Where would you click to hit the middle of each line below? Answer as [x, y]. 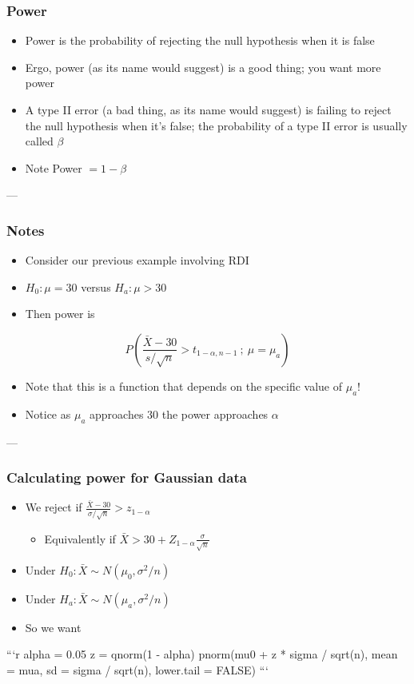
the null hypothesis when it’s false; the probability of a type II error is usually [216, 125]
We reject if [54, 507]
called [39, 141]
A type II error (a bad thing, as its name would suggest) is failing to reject [208, 109]
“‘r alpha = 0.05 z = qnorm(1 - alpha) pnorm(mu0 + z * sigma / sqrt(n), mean [202, 654]
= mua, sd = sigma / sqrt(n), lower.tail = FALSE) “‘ [137, 670]
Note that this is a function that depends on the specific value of [183, 386]
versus [96, 286]
